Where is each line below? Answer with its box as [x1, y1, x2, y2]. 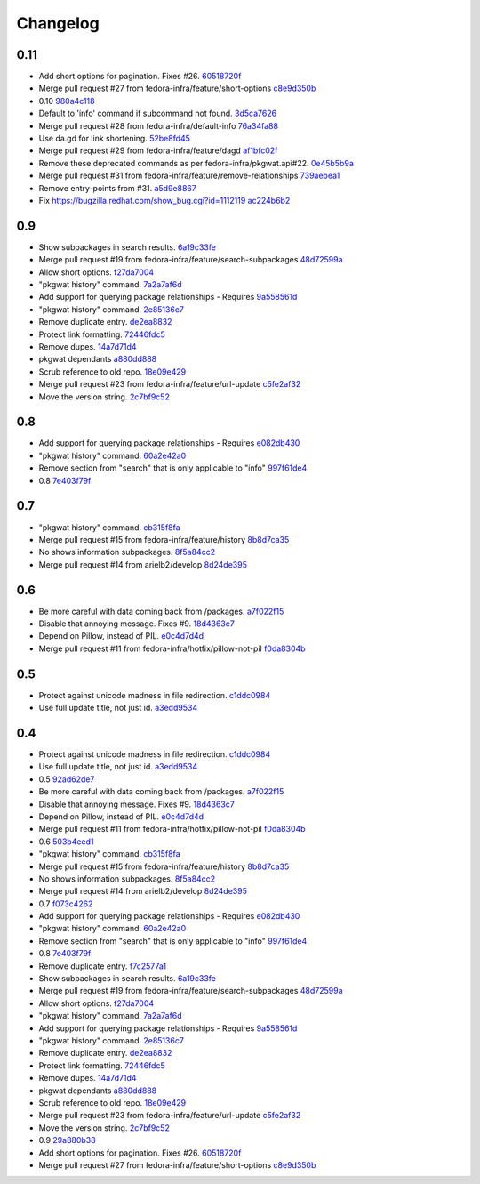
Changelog [16, 13, 100, 33]
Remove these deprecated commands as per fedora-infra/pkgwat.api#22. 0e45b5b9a [38, 157, 355, 168]
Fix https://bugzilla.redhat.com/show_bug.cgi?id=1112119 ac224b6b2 [38, 195, 291, 205]
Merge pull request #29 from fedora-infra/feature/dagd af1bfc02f [38, 145, 278, 156]
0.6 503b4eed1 [38, 836, 94, 847]
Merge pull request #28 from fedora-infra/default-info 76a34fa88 [38, 120, 279, 131]
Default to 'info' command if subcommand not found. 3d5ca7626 [38, 108, 277, 119]
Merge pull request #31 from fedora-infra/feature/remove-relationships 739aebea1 [38, 170, 340, 181]
